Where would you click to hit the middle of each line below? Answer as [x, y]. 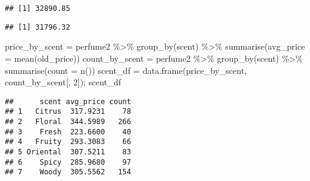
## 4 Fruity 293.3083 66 [68, 142]
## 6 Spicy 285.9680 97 [68, 162]
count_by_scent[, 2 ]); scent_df [63, 82]
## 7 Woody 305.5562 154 [68, 172]
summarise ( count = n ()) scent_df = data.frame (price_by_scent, [126, 70]
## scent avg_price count [68, 101]
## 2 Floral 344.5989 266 [68, 122]
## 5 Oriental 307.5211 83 [68, 152]
